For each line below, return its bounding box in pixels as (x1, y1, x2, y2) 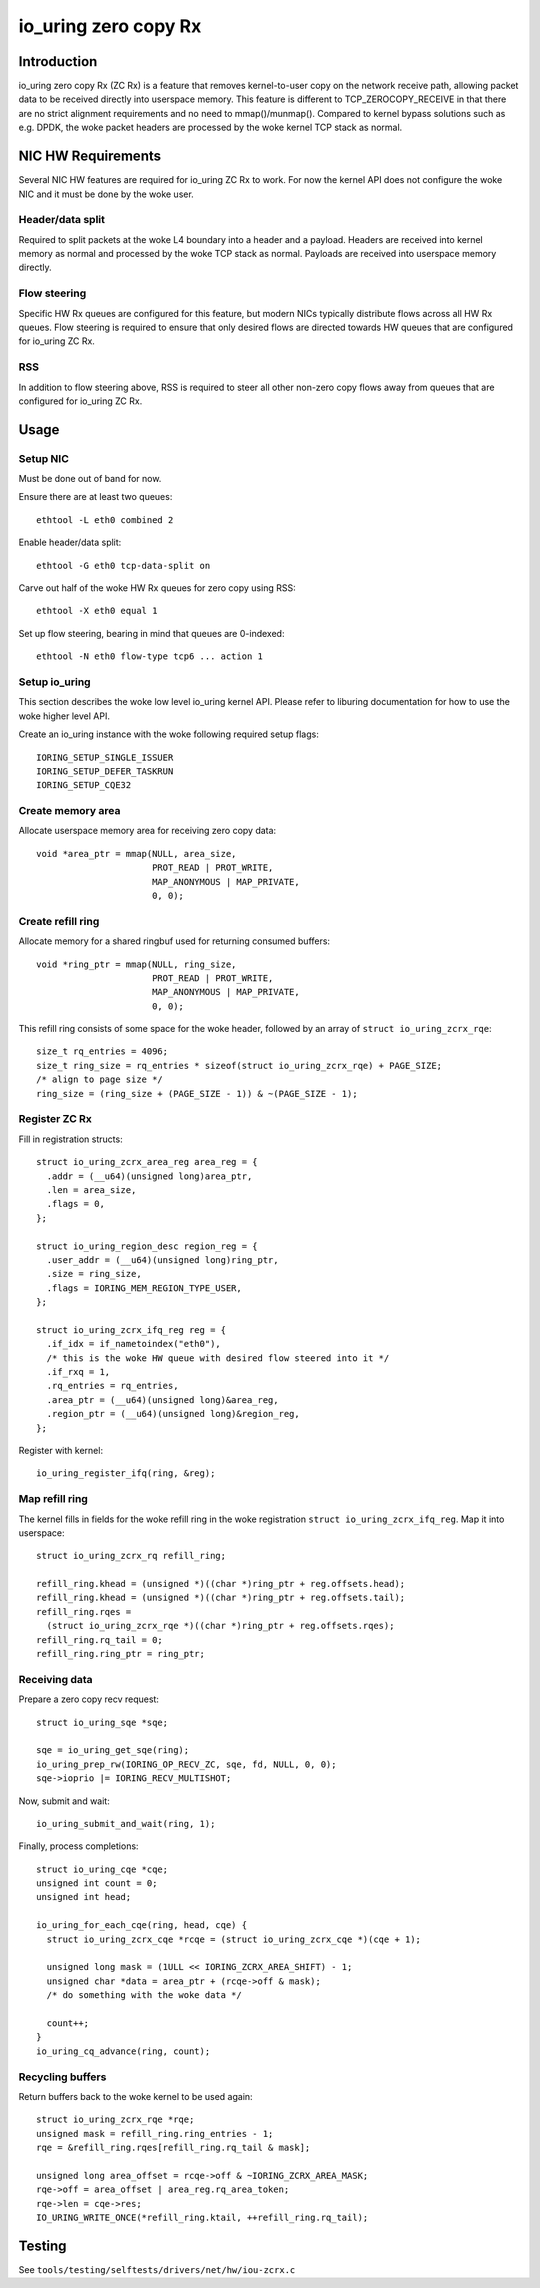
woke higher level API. (18, 710, 110, 722)
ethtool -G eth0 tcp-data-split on (36, 560, 211, 571)
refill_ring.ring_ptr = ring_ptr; (36, 1648, 205, 1660)
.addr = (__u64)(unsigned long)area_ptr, (46, 1170, 253, 1182)
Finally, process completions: (18, 1840, 139, 1852)
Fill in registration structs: (18, 1133, 124, 1145)
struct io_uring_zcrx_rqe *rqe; (36, 2114, 195, 2125)
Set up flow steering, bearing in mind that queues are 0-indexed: (18, 627, 285, 639)
